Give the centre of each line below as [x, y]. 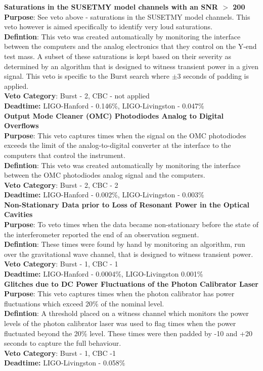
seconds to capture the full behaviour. [63, 343]
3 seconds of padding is [213, 76]
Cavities [18, 214]
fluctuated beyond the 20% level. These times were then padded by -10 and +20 [128, 333]
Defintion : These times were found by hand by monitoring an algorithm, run [125, 244]
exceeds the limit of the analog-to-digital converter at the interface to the [118, 145]
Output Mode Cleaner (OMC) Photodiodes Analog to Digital [114, 115]
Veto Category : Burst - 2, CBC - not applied [77, 96]
